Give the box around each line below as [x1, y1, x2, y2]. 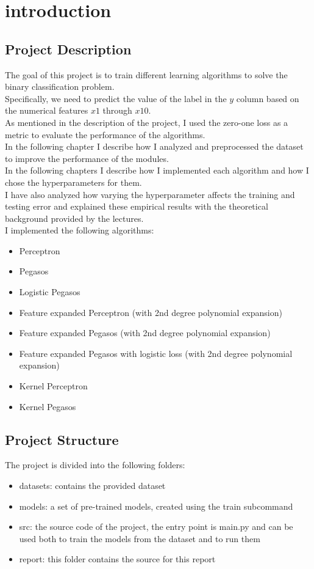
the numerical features [5, 104, 88, 117]
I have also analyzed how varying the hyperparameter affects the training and [5, 188, 295, 200]
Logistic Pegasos [19, 285, 80, 298]
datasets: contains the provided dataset [19, 479, 166, 492]
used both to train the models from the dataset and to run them [19, 532, 260, 545]
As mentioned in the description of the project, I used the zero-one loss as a [5, 116, 288, 128]
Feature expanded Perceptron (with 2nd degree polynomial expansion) [19, 306, 282, 318]
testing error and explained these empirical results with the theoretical [5, 200, 268, 213]
